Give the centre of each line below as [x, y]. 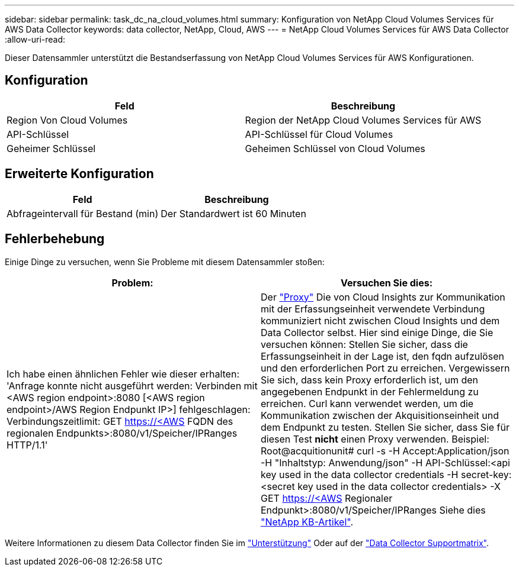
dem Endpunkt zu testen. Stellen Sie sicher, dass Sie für [385, 427]
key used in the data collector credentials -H [360, 474]
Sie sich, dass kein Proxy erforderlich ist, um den [370, 380]
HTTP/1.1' [27, 445]
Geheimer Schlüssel [51, 148]
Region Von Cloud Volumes [67, 120]
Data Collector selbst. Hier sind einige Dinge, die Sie [377, 332]
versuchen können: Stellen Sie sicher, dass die [364, 344]
